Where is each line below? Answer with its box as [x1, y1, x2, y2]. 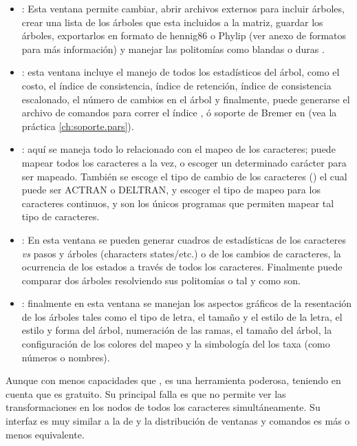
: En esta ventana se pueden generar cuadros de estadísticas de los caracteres [21, 232, 346, 246]
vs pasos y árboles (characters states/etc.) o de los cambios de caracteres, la [21, 246, 341, 260]
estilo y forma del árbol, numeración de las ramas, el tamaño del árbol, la [21, 323, 332, 337]
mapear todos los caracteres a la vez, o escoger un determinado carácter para [21, 155, 347, 169]
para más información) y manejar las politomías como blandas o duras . [21, 41, 325, 56]
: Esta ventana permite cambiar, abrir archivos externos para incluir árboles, [21, 1, 345, 15]
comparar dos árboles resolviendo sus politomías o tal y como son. [21, 273, 301, 287]
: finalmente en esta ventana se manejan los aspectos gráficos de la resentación [21, 296, 352, 310]
